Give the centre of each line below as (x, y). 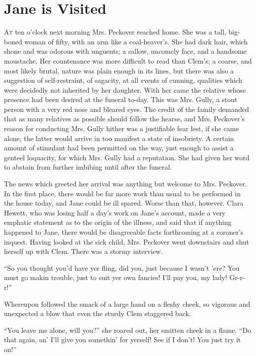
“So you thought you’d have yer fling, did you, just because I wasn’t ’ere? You (122, 267)
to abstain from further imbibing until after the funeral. (88, 167)
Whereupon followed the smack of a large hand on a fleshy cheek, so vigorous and (127, 303)
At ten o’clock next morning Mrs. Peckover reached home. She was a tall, (115, 32)
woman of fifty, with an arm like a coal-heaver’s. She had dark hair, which (136, 41)
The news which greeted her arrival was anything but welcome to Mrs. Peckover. (126, 184)
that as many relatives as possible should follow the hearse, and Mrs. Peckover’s (125, 119)
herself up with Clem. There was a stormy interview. (83, 251)
